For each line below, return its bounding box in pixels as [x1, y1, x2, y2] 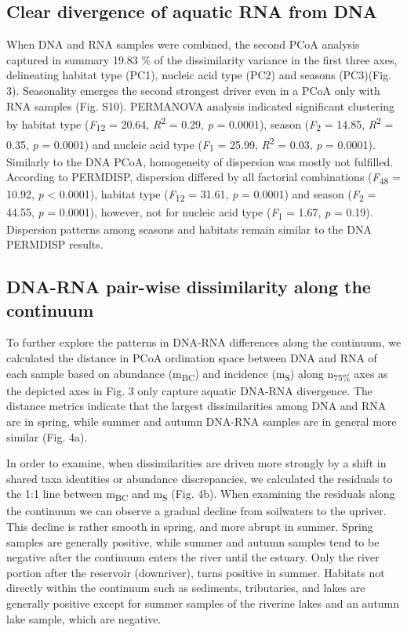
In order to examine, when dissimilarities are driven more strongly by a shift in [6, 455, 387, 471]
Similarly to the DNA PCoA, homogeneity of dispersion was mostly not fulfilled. [6, 153, 394, 169]
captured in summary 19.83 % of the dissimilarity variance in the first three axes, [6, 51, 398, 67]
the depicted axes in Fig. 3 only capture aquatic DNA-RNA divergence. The [6, 382, 372, 398]
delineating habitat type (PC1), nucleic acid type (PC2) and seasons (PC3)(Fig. [6, 67, 392, 83]
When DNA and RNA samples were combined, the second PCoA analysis [6, 36, 360, 53]
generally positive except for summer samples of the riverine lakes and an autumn [6, 595, 400, 612]
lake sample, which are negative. [6, 610, 162, 627]
